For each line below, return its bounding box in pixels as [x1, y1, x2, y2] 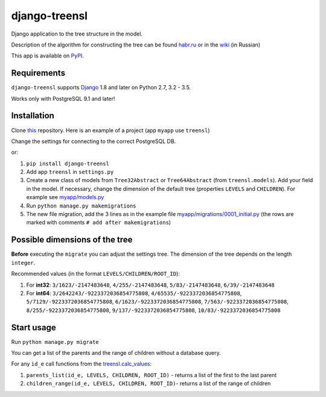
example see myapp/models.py [26, 194, 104, 201]
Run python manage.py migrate [11, 338, 99, 345]
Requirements [11, 68, 66, 78]
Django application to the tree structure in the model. [11, 30, 143, 37]
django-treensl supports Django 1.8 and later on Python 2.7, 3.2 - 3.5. [11, 84, 191, 91]
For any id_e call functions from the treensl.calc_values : [11, 360, 152, 367]
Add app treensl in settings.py [26, 168, 114, 176]
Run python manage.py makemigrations [26, 202, 136, 209]
